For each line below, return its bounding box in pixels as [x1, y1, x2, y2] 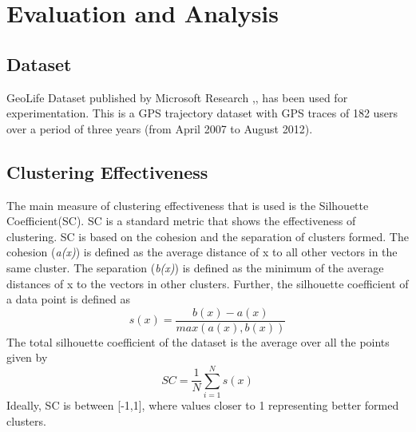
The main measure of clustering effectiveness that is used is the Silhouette [6, 196, 369, 213]
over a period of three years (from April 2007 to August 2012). [6, 120, 313, 137]
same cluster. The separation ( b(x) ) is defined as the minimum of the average [6, 259, 384, 275]
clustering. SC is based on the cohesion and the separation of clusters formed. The [6, 228, 409, 244]
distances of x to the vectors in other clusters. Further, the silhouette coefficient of [6, 275, 409, 291]
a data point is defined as [6, 291, 130, 307]
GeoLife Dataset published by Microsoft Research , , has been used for [6, 89, 348, 105]
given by [6, 349, 48, 366]
